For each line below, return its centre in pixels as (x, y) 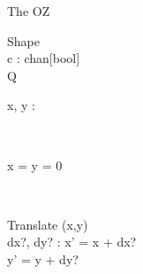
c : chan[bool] (44, 58)
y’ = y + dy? (43, 258)
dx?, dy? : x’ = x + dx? (72, 242)
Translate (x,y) (48, 224)
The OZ (29, 11)
